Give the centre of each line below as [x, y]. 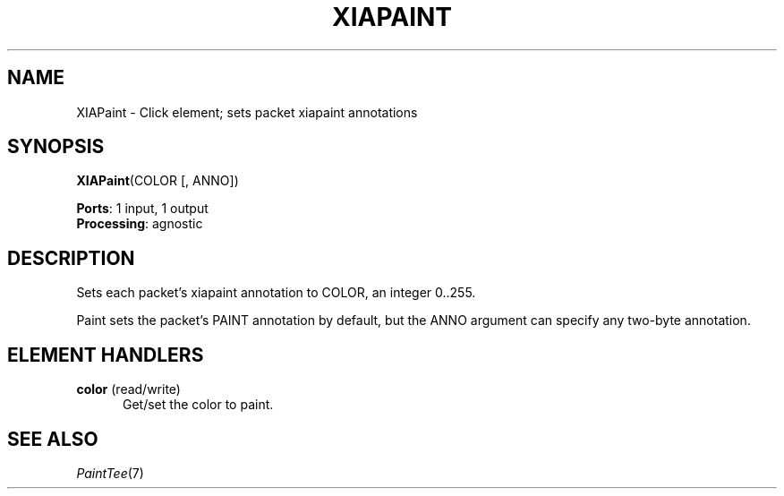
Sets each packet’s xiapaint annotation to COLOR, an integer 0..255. [276, 293]
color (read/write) [128, 389]
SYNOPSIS [56, 147]
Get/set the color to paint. [198, 405]
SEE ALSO [53, 439]
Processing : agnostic [140, 224]
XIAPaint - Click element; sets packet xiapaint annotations [247, 112]
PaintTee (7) [110, 473]
